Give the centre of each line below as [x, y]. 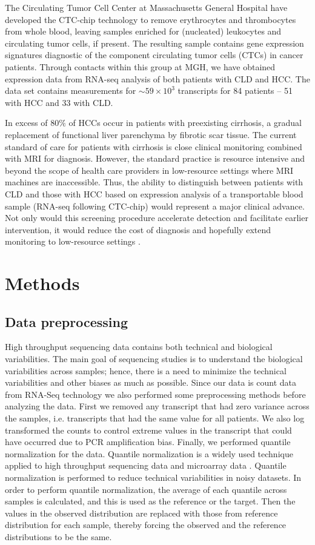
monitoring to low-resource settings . [73, 241]
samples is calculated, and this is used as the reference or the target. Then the [150, 501]
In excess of [26, 123]
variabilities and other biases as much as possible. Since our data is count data [151, 382]
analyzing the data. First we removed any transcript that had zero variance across [157, 406]
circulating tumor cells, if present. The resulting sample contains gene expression [154, 43]
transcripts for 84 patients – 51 [235, 91]
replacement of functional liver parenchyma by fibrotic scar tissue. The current [151, 134]
